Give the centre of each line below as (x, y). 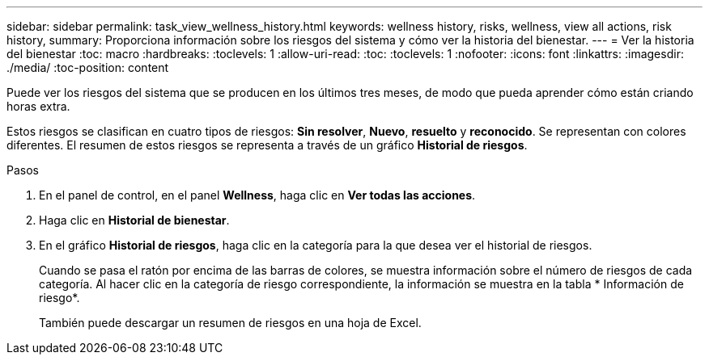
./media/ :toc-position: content (88, 67)
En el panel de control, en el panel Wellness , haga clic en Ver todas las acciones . (257, 195)
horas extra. (38, 106)
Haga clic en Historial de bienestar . (134, 220)
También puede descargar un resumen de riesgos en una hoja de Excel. (230, 323)
